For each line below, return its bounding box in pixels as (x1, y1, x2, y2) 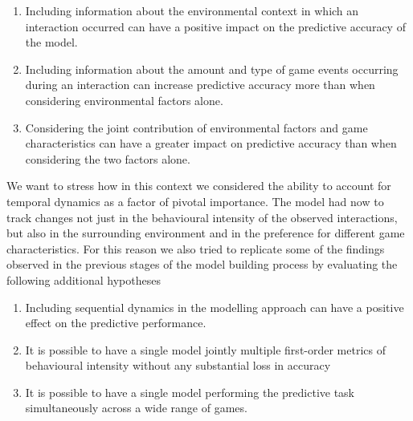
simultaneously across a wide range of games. (25, 399, 247, 416)
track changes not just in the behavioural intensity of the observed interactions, (6, 208, 398, 225)
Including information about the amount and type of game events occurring (25, 60, 399, 77)
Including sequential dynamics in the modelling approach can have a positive (25, 298, 404, 315)
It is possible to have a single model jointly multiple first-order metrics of (25, 341, 386, 358)
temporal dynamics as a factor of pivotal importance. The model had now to (6, 192, 384, 209)
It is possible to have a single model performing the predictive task (25, 383, 355, 400)
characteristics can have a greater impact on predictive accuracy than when (25, 135, 397, 152)
